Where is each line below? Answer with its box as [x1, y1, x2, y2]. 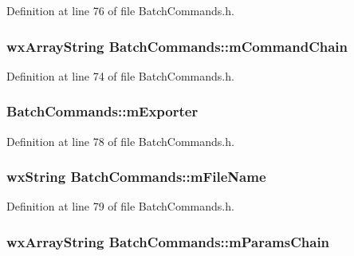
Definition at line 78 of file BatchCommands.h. [6, 132, 234, 149]
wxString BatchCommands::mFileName [6, 167, 266, 187]
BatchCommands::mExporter [6, 101, 199, 121]
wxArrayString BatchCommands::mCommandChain [6, 36, 348, 56]
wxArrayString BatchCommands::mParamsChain [6, 231, 330, 251]
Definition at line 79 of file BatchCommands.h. [6, 198, 234, 215]
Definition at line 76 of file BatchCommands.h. [6, 2, 234, 18]
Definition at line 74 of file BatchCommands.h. [6, 67, 234, 84]
